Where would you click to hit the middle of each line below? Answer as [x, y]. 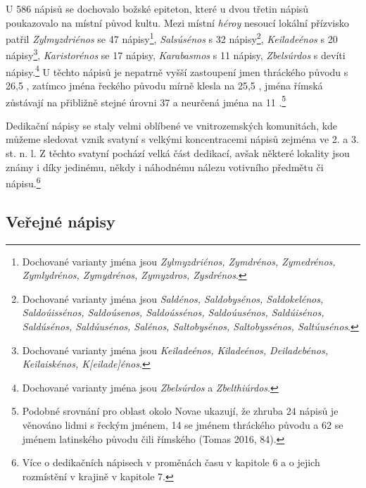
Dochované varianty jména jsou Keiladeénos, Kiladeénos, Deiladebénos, [175, 350]
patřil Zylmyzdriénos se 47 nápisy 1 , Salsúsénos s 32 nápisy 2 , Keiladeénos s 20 [172, 38]
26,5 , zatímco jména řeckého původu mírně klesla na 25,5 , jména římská [164, 85]
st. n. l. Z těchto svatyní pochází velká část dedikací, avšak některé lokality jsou [178, 152]
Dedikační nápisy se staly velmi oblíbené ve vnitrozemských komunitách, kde [172, 125]
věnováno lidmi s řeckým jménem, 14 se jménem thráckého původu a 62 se [183, 424]
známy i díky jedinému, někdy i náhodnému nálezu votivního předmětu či [165, 167]
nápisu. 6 [23, 182]
